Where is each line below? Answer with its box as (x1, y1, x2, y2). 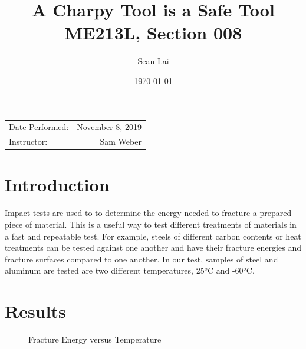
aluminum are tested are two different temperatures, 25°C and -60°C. (5, 264, 255, 277)
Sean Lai (137, 55, 169, 67)
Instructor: (9, 135, 48, 148)
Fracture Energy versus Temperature (28, 333, 162, 345)
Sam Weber (100, 135, 142, 148)
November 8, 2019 (77, 121, 142, 133)
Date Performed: (9, 121, 69, 133)
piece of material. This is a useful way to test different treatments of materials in (5, 218, 297, 230)
